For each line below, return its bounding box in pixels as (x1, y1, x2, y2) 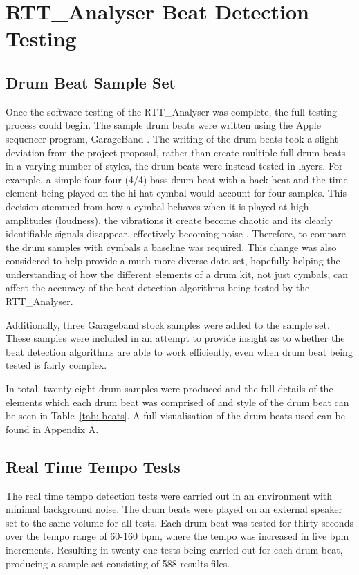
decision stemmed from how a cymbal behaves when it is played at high (6, 199, 309, 213)
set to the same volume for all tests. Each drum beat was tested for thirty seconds (6, 515, 353, 529)
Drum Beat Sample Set (6, 71, 176, 93)
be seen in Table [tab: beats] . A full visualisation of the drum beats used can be (6, 408, 345, 423)
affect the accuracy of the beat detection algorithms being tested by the (6, 280, 310, 295)
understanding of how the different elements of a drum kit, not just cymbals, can (6, 266, 349, 281)
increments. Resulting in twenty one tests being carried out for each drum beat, (6, 542, 343, 556)
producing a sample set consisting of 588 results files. (6, 556, 230, 570)
